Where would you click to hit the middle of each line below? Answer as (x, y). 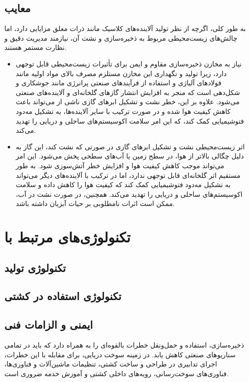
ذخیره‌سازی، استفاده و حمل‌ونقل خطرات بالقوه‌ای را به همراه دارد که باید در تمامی (124, 345)
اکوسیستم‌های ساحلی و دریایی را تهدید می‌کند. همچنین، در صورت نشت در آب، (129, 194)
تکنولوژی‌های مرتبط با (67, 237)
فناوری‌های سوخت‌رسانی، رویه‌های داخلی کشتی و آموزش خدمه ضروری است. (117, 373)
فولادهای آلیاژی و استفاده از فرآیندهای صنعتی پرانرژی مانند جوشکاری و (119, 83)
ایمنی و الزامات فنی (49, 325)
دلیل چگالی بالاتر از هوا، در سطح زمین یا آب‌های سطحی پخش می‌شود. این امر (130, 156)
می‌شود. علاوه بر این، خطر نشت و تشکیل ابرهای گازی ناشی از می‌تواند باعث (128, 102)
